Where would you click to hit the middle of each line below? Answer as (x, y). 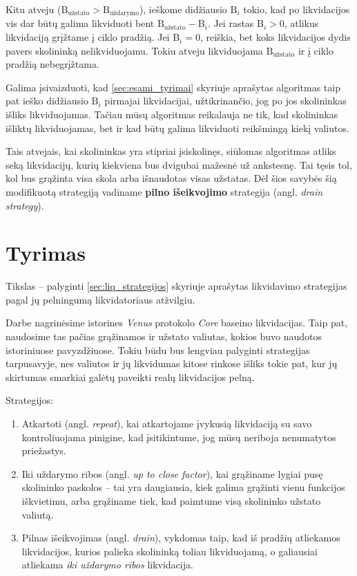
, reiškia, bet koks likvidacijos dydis (275, 37)
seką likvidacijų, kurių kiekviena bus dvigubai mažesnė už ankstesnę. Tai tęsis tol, (179, 164)
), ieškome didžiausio (183, 9)
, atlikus (301, 23)
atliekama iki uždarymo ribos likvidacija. (107, 565)
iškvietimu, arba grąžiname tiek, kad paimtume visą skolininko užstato (171, 501)
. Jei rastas (231, 23)
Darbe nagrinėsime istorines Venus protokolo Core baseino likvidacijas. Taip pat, (177, 323)
